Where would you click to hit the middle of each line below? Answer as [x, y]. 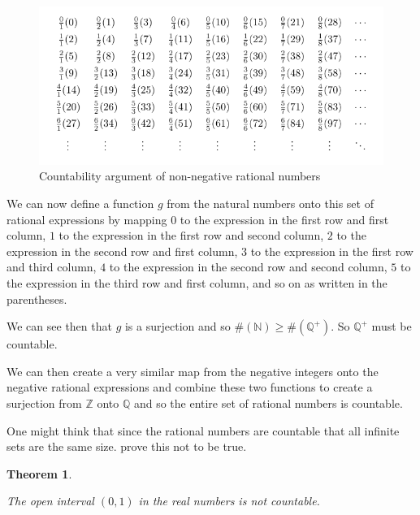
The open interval [50, 501]
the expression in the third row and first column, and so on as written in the [197, 283]
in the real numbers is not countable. [229, 501]
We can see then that [59, 326]
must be [392, 326]
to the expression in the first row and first [284, 219]
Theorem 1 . [39, 473]
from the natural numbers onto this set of [270, 203]
